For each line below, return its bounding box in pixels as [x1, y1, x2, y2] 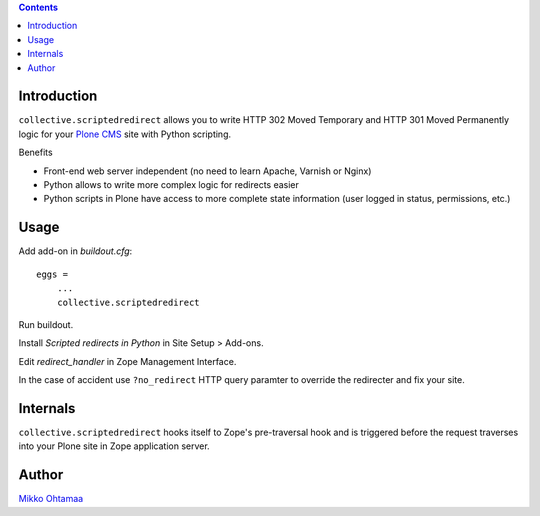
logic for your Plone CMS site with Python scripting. [18, 128, 232, 140]
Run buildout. [18, 318, 74, 330]
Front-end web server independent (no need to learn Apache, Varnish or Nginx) [43, 165, 372, 177]
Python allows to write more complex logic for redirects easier [43, 179, 300, 191]
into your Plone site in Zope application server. [18, 440, 210, 452]
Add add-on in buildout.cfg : [18, 245, 133, 257]
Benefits [18, 146, 54, 159]
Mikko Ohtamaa [18, 493, 84, 505]
